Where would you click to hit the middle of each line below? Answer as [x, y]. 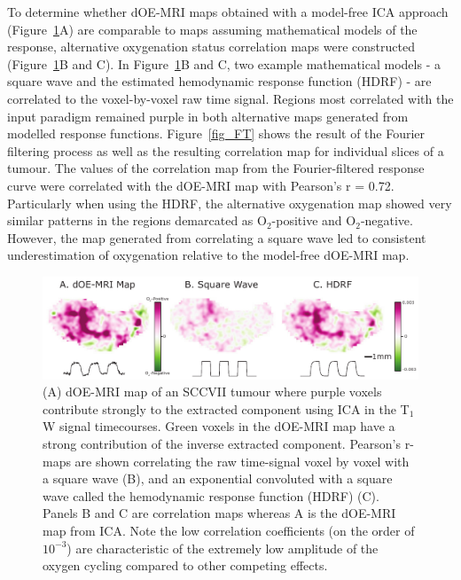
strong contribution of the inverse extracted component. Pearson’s [222, 443]
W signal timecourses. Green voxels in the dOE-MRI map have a [219, 426]
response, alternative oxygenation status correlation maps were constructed [211, 47]
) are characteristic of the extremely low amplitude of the [223, 548]
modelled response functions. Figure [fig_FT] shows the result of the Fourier [216, 133]
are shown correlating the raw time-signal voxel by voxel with [242, 461]
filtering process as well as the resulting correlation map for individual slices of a [226, 150]
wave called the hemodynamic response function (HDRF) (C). [211, 495]
